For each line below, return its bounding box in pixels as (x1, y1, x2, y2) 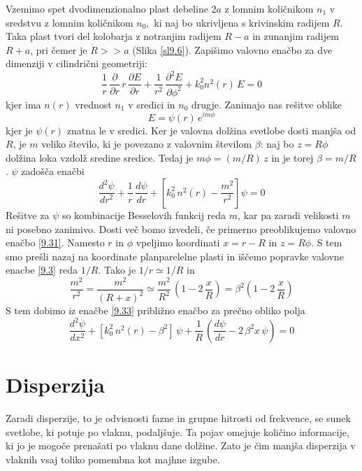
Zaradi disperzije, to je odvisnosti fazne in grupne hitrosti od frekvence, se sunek (6, 411, 351, 426)
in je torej (271, 150, 314, 164)
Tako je (103, 262, 136, 277)
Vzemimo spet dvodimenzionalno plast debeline (6, 1, 208, 15)
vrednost (75, 97, 112, 111)
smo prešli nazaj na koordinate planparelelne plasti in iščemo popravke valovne (6, 248, 344, 263)
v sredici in (128, 97, 175, 111)
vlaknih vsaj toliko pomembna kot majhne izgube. (6, 451, 220, 466)
